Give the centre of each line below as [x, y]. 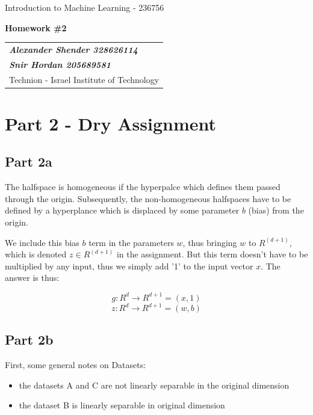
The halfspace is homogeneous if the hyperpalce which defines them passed [143, 187]
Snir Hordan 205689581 [60, 64]
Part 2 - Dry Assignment [111, 123]
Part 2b [29, 340]
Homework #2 [36, 27]
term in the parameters [131, 242]
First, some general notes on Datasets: [76, 365]
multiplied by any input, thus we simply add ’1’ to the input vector [129, 266]
